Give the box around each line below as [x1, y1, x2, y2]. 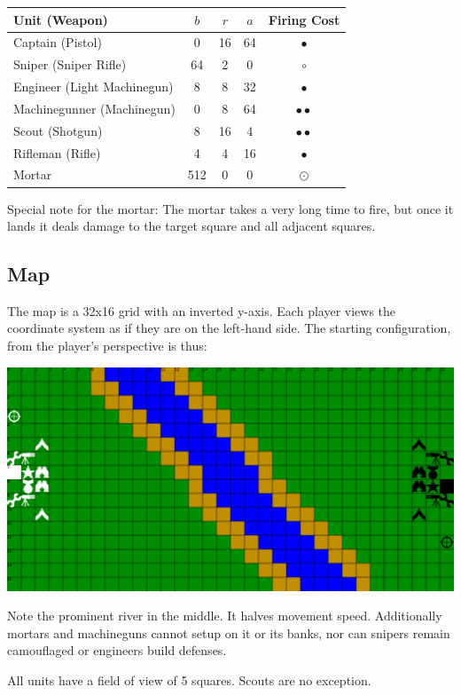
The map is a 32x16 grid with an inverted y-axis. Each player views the [7, 301, 396, 320]
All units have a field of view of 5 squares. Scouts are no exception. [7, 671, 371, 690]
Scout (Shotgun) [13, 121, 103, 139]
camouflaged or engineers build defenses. [7, 641, 227, 659]
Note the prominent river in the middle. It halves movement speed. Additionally [7, 606, 442, 625]
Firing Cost [268, 10, 340, 28]
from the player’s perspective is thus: [7, 336, 207, 355]
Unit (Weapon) [13, 10, 108, 28]
